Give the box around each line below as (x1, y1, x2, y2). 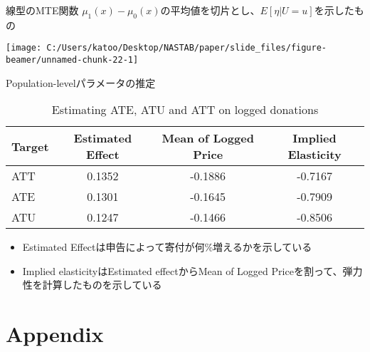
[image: (6, 43, 42, 53)
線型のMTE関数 (6, 3, 79, 17)
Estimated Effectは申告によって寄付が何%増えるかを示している (22, 239, 312, 254)
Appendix (6, 319, 104, 348)
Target (11, 138, 49, 155)
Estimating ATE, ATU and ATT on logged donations (51, 101, 319, 118)
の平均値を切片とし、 (160, 3, 260, 17)
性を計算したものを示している (22, 277, 162, 292)
